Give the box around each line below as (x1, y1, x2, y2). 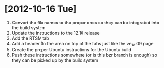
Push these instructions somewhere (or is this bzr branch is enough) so (11, 52, 158, 58)
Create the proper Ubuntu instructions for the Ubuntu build (11, 46, 132, 52)
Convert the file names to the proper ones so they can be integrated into (11, 20, 159, 25)
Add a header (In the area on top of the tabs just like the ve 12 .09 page (11, 40, 154, 47)
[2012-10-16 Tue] (4, 3, 77, 15)
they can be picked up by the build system (11, 57, 98, 63)
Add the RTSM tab (11, 35, 50, 41)
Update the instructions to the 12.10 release (11, 30, 100, 36)
